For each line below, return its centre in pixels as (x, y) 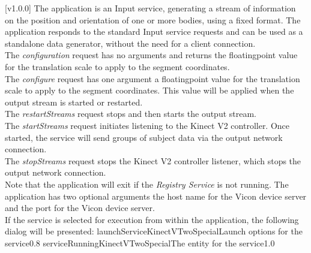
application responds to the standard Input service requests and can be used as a (154, 31)
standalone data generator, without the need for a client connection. (130, 43)
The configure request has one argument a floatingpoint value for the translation (152, 78)
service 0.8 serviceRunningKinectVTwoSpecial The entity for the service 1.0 (140, 243)
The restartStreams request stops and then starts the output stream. (131, 114)
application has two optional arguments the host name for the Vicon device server (156, 196)
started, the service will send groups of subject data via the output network (144, 137)
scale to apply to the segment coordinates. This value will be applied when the (149, 90)
